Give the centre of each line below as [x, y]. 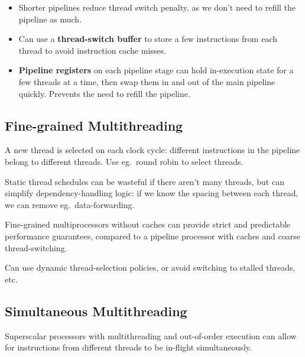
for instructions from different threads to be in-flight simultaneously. [128, 347]
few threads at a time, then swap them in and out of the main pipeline [147, 81]
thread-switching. [36, 247]
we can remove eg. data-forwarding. [70, 204]
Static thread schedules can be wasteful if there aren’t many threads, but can [145, 181]
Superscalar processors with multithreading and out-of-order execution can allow [151, 335]
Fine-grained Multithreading [94, 125]
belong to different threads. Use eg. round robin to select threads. [124, 161]
